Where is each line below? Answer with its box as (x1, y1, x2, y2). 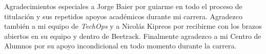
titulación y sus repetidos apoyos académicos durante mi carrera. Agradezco (4, 11, 242, 21)
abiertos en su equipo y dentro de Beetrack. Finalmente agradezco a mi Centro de (4, 30, 261, 41)
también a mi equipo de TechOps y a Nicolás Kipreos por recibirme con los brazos (4, 21, 262, 31)
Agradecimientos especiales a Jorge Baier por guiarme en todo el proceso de (4, 1, 242, 11)
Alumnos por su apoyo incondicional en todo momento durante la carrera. (4, 40, 237, 51)
